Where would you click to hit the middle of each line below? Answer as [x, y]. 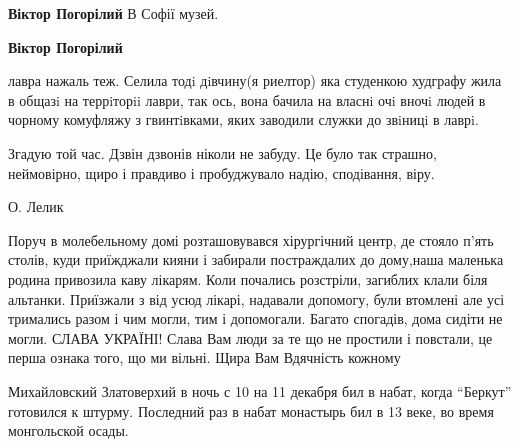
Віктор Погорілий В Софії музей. [113, 13]
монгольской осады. [68, 430]
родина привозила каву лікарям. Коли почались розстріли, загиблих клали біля [248, 278]
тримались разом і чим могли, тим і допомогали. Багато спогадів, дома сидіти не [255, 318]
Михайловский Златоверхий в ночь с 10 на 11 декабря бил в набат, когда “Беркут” [260, 390]
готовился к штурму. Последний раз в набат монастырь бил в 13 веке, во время [251, 410]
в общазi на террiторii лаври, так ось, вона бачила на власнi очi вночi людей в [247, 99]
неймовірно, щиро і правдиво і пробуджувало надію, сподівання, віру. [221, 172]
